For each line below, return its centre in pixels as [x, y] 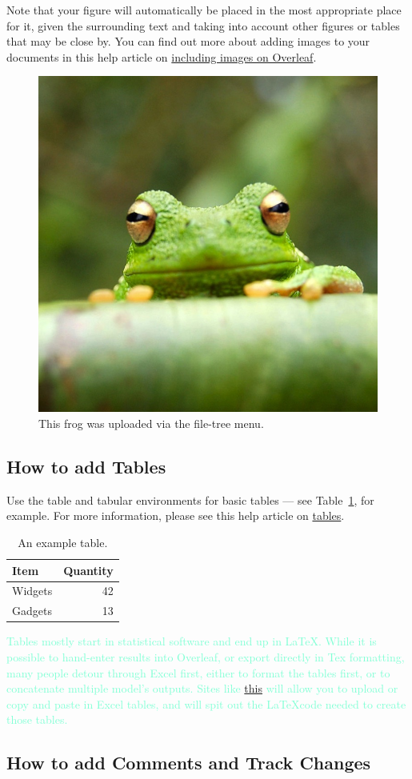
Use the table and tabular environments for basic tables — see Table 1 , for [190, 499]
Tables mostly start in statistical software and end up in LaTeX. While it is [192, 641]
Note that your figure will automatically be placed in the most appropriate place [204, 10]
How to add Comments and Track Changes [189, 763]
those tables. [37, 719]
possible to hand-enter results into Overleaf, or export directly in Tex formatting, [206, 656]
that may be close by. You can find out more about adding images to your [188, 41]
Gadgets [32, 611]
